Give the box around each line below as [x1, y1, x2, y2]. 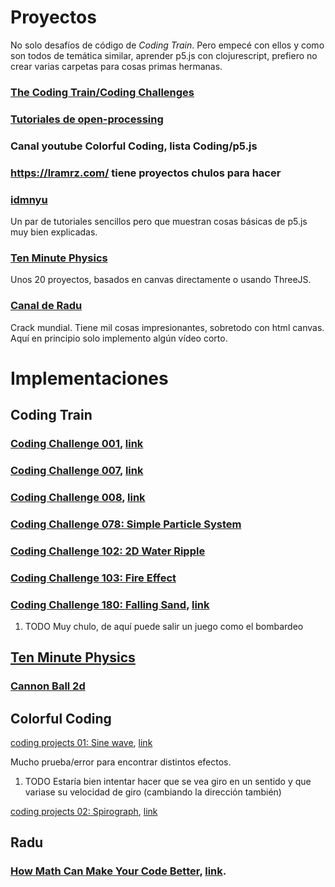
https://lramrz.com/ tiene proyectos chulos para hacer [10, 166, 282, 180]
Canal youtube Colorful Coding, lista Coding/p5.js [10, 139, 258, 153]
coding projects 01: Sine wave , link [10, 737, 153, 749]
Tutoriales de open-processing [10, 112, 164, 126]
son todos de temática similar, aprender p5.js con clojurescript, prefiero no [10, 49, 318, 61]
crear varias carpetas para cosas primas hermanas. [10, 60, 223, 72]
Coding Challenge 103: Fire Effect [10, 571, 177, 585]
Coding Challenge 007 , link [10, 463, 144, 477]
